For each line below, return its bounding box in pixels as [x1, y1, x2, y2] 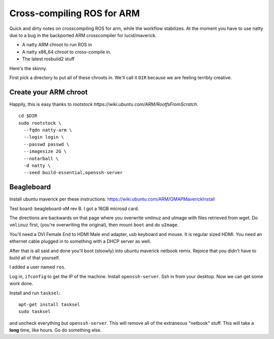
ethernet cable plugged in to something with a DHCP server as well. [9, 239, 151, 245]
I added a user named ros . [9, 264, 66, 270]
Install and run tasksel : [9, 290, 61, 296]
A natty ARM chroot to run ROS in [22, 42, 92, 48]
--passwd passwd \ [23, 141, 70, 147]
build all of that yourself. [9, 254, 60, 261]
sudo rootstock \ [18, 120, 61, 126]
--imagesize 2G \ [23, 149, 67, 154]
